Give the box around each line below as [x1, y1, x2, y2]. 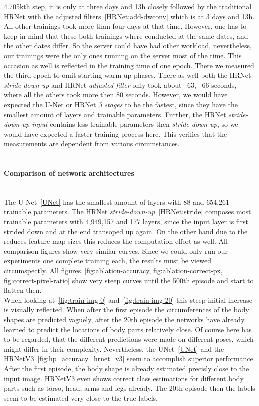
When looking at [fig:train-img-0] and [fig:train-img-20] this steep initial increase [4, 294, 253, 305]
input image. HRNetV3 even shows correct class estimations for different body [4, 373, 244, 383]
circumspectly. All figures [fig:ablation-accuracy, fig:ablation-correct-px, [4, 265, 223, 276]
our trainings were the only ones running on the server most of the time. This [4, 50, 242, 60]
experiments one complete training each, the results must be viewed [4, 255, 211, 266]
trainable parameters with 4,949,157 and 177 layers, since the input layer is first [4, 216, 249, 227]
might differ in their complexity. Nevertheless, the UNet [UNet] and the [4, 343, 224, 354]
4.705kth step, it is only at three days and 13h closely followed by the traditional [4, 1, 252, 11]
